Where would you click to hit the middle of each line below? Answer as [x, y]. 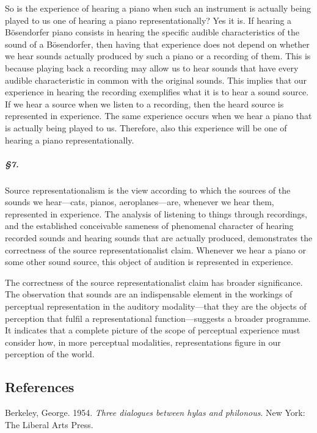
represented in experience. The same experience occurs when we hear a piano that [158, 116]
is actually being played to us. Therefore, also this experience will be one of [146, 127]
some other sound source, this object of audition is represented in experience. [149, 262]
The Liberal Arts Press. [49, 424]
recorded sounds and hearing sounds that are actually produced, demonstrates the [159, 238]
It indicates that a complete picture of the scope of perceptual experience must [153, 330]
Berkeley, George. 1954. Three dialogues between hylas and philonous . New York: [155, 413]
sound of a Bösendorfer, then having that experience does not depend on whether [157, 44]
